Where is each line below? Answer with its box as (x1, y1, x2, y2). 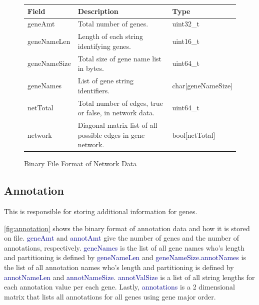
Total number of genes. (77, 18, 148, 29)
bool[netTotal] (172, 129, 215, 140)
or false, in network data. (77, 107, 155, 118)
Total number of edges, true (77, 97, 163, 108)
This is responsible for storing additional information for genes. (4, 206, 197, 217)
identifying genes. (77, 40, 131, 51)
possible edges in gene (77, 129, 145, 140)
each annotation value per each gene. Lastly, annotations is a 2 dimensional (4, 282, 235, 292)
